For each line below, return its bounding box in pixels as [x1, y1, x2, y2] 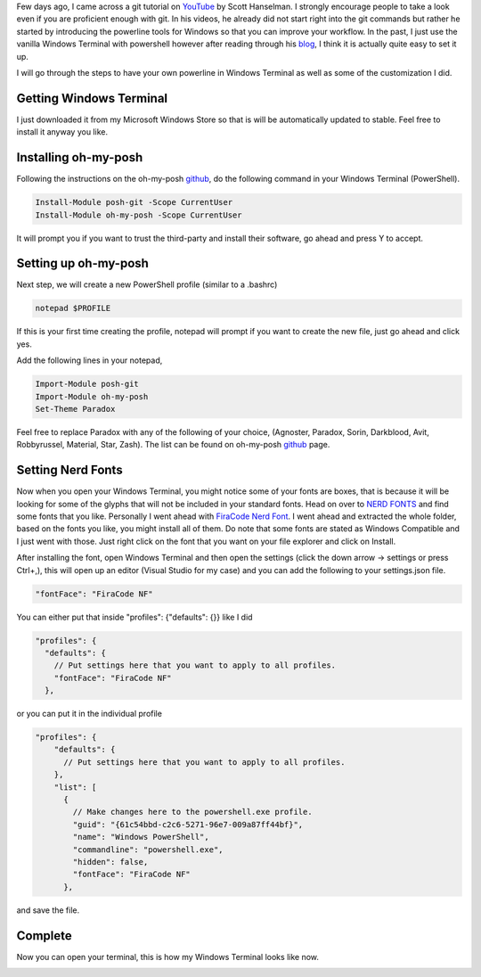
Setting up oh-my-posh [16, 256, 149, 271]
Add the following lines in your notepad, [16, 355, 163, 365]
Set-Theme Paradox [35, 404, 116, 414]
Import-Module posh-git [35, 379, 140, 390]
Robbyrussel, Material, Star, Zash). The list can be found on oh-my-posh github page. [16, 439, 330, 450]
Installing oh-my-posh [16, 150, 143, 165]
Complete [16, 928, 73, 943]
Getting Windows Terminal [16, 90, 168, 106]
